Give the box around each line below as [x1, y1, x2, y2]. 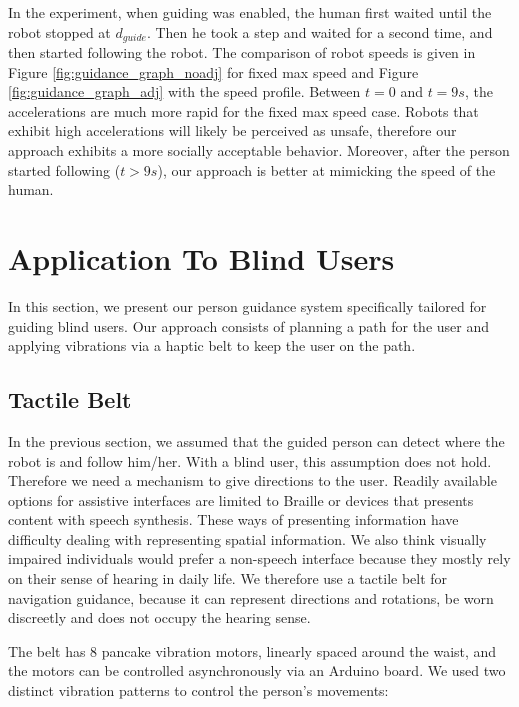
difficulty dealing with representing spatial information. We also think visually [8, 528, 487, 549]
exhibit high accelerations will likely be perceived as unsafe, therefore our [8, 120, 457, 141]
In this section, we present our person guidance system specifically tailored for [8, 295, 487, 316]
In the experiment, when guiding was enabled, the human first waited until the [8, 2, 492, 22]
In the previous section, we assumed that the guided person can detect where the [8, 430, 505, 451]
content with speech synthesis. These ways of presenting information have [8, 509, 459, 530]
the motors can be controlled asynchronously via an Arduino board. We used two [8, 660, 506, 681]
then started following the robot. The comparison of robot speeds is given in [8, 42, 476, 63]
